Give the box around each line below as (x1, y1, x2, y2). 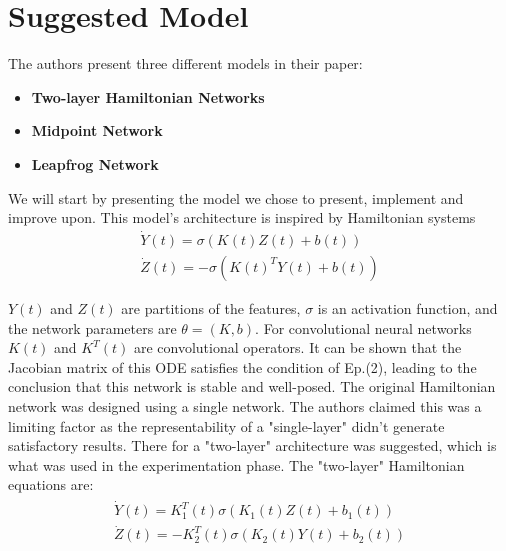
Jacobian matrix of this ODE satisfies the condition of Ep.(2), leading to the (8, 356, 477, 377)
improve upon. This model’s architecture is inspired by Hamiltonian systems (8, 207, 476, 228)
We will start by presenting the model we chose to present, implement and (8, 187, 464, 208)
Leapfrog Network (31, 153, 159, 174)
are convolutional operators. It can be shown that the (133, 337, 462, 358)
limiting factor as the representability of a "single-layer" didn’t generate (8, 415, 445, 436)
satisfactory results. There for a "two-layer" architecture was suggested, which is (8, 435, 497, 456)
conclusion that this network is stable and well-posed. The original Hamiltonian (8, 376, 496, 397)
